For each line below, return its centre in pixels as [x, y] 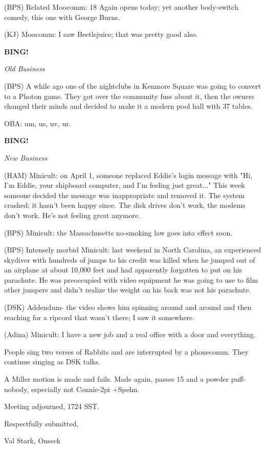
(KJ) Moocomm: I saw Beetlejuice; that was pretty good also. [101, 34]
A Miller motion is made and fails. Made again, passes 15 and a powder [117, 379]
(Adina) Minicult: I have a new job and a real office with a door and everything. [130, 334]
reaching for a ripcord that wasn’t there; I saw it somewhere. [100, 317]
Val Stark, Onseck [32, 441]
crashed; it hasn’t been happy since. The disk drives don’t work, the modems [125, 205]
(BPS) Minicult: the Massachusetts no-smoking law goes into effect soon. [118, 232]
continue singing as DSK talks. [52, 362]
